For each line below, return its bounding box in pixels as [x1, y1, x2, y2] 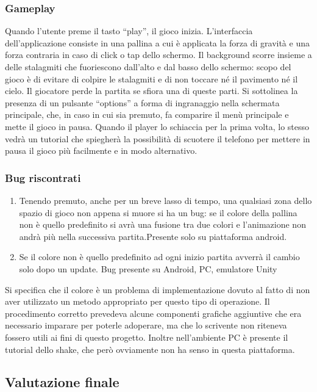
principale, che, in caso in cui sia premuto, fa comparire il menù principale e [5, 108, 289, 121]
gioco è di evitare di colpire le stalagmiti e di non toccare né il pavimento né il [5, 72, 298, 85]
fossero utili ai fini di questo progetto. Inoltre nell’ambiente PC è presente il [5, 330, 288, 343]
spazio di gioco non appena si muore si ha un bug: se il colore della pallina [19, 206, 297, 219]
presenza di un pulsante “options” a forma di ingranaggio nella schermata [5, 96, 280, 109]
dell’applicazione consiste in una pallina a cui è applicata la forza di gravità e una [5, 36, 310, 49]
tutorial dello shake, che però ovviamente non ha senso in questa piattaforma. [5, 343, 295, 355]
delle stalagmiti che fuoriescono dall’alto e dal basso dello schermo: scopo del [5, 60, 291, 73]
